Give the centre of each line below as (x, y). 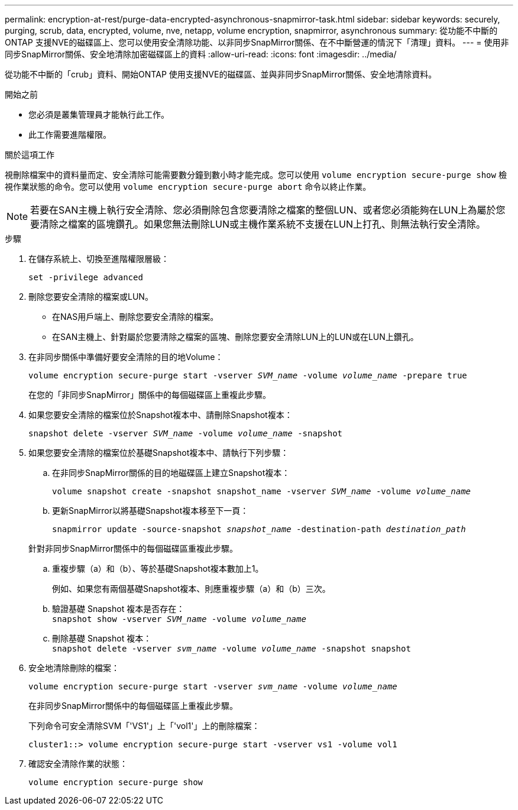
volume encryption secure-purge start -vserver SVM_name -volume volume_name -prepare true (248, 375)
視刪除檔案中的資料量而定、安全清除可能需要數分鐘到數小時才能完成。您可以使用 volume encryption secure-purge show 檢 (256, 175)
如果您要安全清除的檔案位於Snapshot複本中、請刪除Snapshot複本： (161, 415)
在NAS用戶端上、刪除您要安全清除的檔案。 (135, 317)
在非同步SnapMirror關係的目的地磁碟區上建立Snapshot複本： (171, 473)
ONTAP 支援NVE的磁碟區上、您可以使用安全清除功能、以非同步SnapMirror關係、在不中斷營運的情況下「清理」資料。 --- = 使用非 (257, 42)
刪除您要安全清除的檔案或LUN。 (91, 297)
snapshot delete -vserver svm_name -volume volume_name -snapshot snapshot (232, 649)
